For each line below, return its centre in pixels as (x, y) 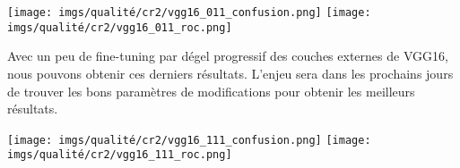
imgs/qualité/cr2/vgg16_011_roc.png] (120, 27)
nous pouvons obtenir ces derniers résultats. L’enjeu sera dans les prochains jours (230, 73)
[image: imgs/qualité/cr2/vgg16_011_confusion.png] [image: (189, 13)
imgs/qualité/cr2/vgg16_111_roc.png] (120, 155)
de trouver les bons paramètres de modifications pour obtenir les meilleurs (211, 91)
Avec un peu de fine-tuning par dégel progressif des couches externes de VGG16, (228, 56)
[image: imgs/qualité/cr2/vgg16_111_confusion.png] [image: (189, 140)
